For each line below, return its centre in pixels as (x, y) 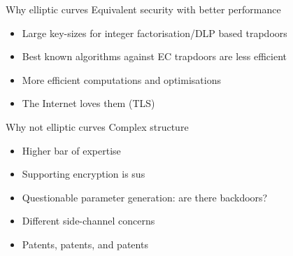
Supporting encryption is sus (84, 174)
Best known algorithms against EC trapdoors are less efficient (154, 56)
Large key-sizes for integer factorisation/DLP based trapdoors (155, 33)
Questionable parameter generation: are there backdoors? (145, 197)
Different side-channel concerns (88, 221)
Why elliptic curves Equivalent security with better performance (143, 9)
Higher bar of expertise (71, 150)
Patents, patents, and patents (85, 244)
